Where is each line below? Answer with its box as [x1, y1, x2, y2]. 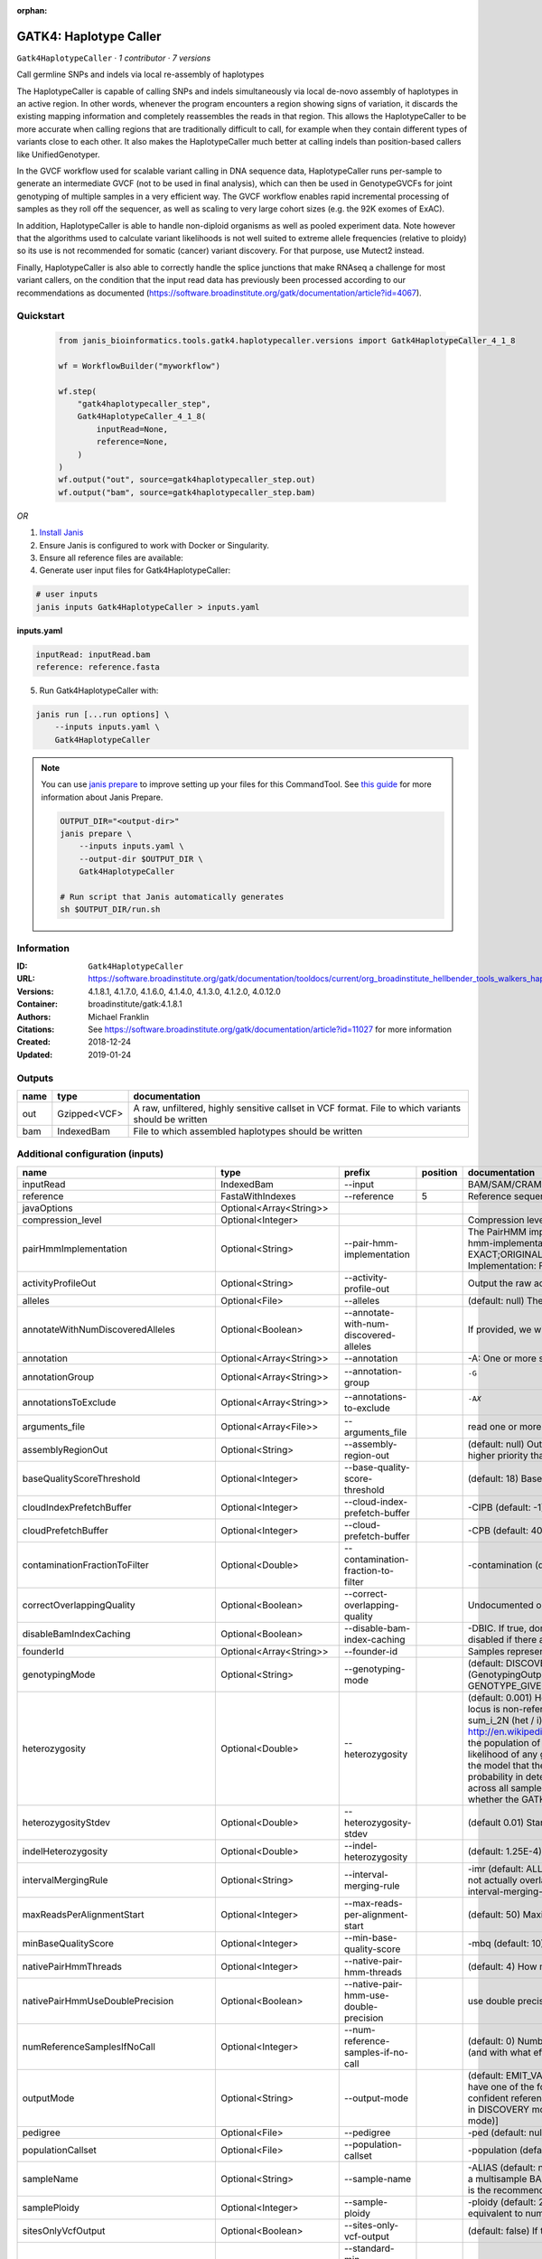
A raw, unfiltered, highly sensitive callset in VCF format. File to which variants [133, 1101, 462, 1114]
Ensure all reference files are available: [39, 552, 184, 563]
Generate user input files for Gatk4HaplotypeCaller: [39, 565, 231, 576]
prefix [343, 1166, 370, 1178]
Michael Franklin [88, 1011, 149, 1022]
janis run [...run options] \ [35, 709, 170, 720]
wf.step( [58, 386, 98, 397]
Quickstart [16, 310, 65, 323]
